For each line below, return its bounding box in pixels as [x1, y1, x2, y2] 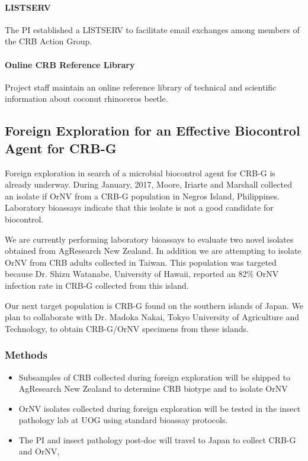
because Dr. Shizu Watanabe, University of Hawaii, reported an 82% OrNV [5, 267, 279, 280]
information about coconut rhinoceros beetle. [5, 92, 168, 105]
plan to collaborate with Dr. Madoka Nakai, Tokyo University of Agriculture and [5, 311, 300, 323]
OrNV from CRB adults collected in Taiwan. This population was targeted [5, 256, 277, 268]
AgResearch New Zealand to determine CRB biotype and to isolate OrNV [18, 382, 288, 395]
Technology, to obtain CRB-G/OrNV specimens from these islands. [5, 322, 249, 334]
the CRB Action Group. [5, 35, 92, 47]
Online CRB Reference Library [5, 58, 135, 70]
